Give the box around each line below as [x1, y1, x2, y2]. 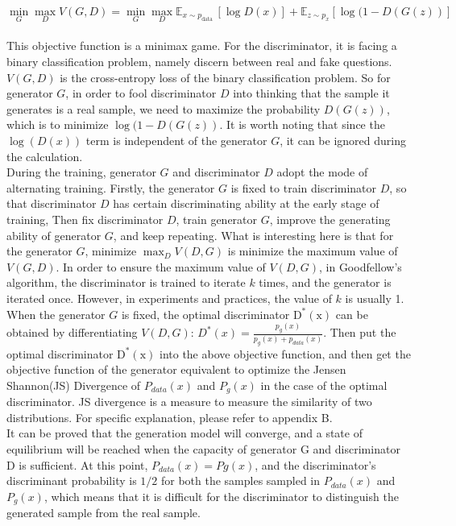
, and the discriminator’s [255, 456, 376, 473]
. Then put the [323, 324, 396, 341]
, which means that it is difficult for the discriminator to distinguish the [44, 487, 399, 504]
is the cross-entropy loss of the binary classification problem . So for [60, 68, 391, 85]
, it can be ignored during [280, 131, 406, 148]
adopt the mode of [276, 164, 368, 180]
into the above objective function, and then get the [159, 345, 411, 362]
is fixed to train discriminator [230, 179, 377, 196]
